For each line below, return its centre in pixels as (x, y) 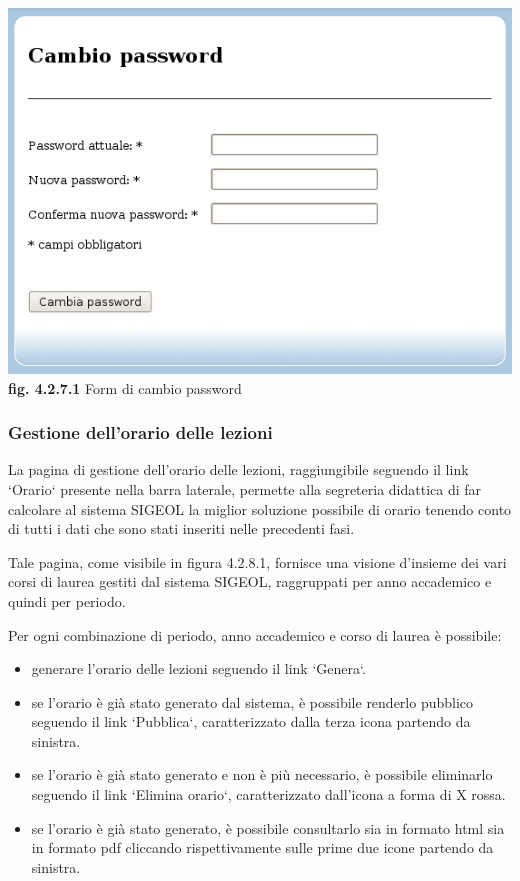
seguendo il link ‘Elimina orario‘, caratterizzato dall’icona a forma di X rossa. (268, 794)
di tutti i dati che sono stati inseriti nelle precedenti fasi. (181, 528)
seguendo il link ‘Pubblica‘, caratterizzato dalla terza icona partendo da (251, 721)
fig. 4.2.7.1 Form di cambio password (125, 387)
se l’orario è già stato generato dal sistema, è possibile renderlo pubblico (252, 701)
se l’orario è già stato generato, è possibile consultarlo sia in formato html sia (268, 827)
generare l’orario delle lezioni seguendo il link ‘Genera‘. (198, 668)
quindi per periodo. (67, 600)
